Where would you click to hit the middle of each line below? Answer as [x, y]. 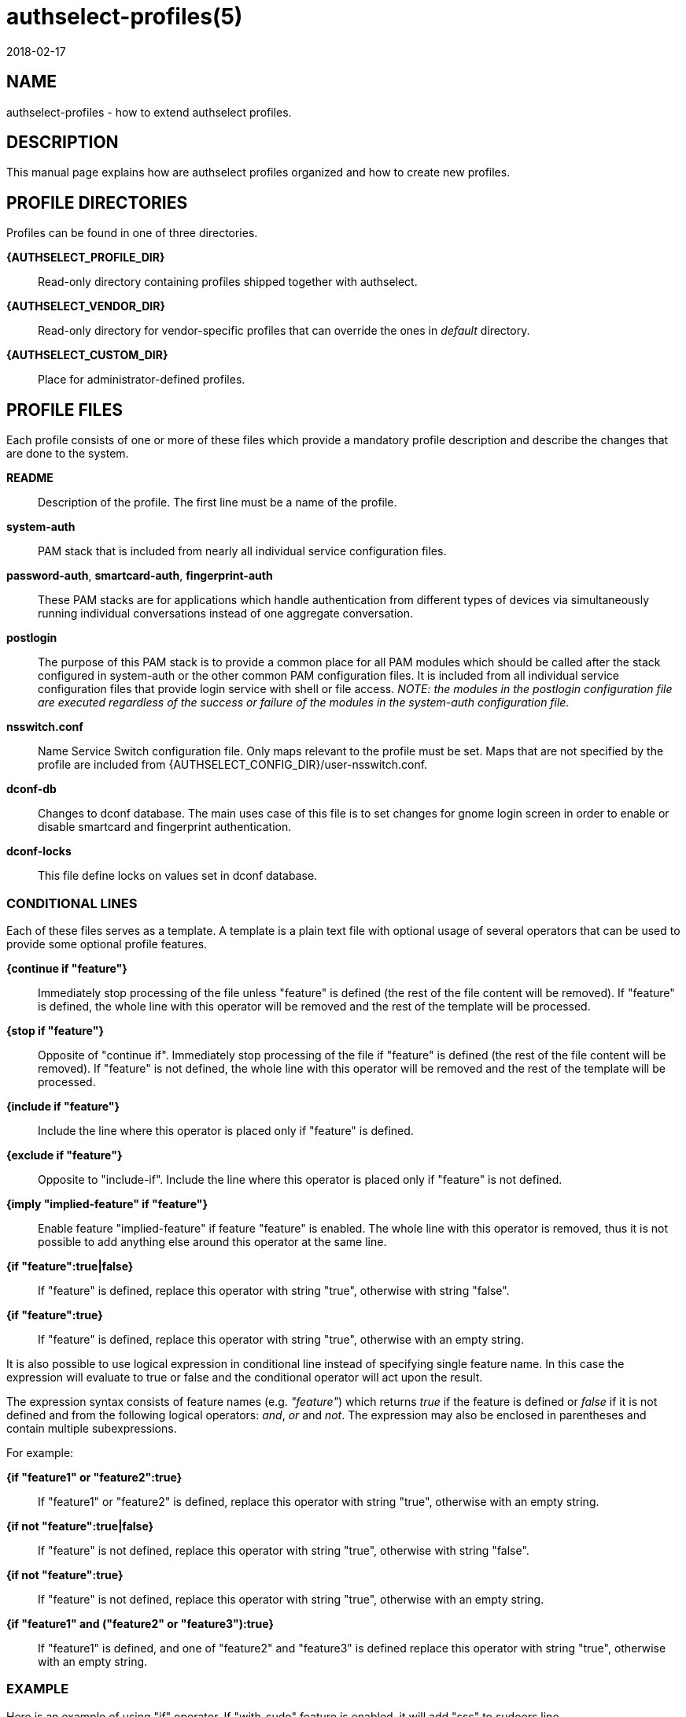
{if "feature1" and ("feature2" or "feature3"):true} [140, 1623]
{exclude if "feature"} [65, 1155]
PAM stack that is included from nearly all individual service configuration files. [242, 551]
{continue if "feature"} [67, 968]
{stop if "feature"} [55, 1030]
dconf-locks [39, 851]
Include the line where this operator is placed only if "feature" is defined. [226, 1130]
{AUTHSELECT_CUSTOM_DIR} [87, 355]
